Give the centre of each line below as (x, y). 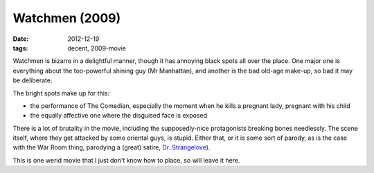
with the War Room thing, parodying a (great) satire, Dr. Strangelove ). (112, 147)
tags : (20, 48)
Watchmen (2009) (67, 18)
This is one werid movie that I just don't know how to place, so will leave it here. (126, 160)
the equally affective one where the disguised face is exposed (119, 116)
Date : (21, 39)
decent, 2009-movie (97, 48)
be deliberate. (33, 80)
